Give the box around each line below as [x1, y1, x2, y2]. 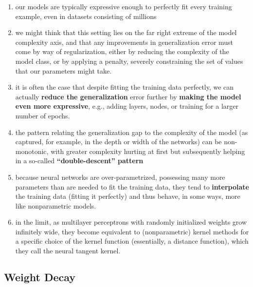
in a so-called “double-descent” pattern [15, 155, 144, 166]
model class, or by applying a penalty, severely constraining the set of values [15, 56, 243, 66]
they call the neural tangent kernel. [15, 246, 121, 256]
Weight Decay [4, 269, 76, 285]
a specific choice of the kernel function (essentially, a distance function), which [15, 236, 249, 246]
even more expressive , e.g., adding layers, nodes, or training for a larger [15, 101, 239, 111]
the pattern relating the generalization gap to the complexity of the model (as [15, 127, 248, 137]
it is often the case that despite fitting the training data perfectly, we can [15, 82, 234, 92]
